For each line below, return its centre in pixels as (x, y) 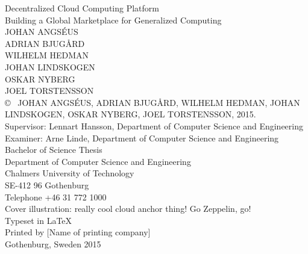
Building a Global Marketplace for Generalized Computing (113, 20)
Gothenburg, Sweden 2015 (53, 243)
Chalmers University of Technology (70, 173)
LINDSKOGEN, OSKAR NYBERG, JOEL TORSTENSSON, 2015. (130, 114)
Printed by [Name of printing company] (78, 232)
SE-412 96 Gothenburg (47, 184)
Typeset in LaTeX (39, 220)
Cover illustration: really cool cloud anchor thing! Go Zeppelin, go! (128, 209)
